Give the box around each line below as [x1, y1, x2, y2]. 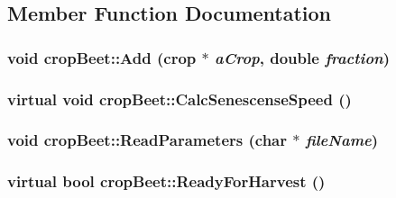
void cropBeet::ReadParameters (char [7, 129, 287, 151]
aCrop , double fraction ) [214, 46, 391, 68]
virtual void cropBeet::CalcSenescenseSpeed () [7, 87, 352, 110]
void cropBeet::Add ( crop [7, 46, 197, 68]
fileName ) [305, 129, 379, 151]
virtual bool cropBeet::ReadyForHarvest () [7, 170, 326, 193]
